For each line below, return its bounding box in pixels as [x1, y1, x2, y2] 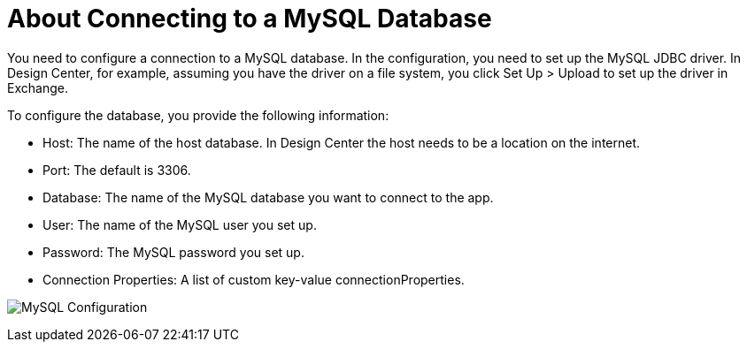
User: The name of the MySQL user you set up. [42, 216, 317, 232]
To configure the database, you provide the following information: [7, 107, 389, 123]
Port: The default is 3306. [42, 162, 191, 178]
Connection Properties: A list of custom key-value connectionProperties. [42, 271, 465, 287]
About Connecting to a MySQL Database [7, 4, 492, 34]
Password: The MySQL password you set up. [42, 244, 304, 260]
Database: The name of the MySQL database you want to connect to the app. [42, 189, 494, 205]
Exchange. [7, 80, 68, 95]
